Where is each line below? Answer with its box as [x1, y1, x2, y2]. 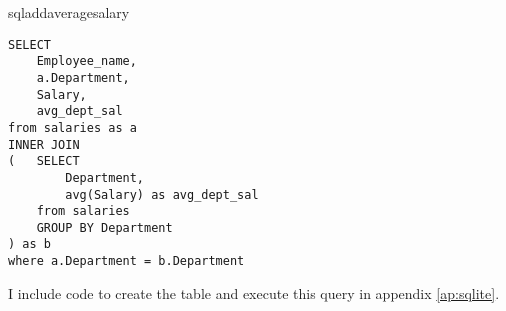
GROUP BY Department [36, 220, 173, 235]
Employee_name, [36, 54, 137, 69]
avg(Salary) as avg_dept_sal [65, 187, 259, 202]
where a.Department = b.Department [8, 254, 245, 269]
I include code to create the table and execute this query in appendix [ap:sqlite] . [8, 282, 500, 303]
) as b [8, 237, 51, 252]
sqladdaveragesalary [8, 2, 130, 22]
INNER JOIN [8, 137, 80, 152]
